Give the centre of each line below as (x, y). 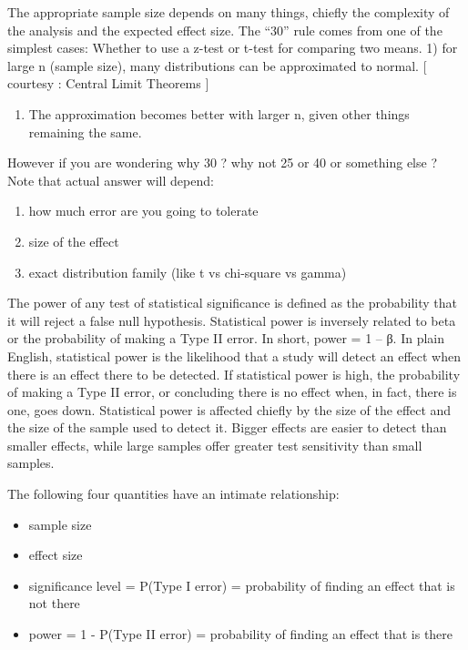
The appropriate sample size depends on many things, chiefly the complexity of (229, 12)
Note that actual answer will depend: (111, 180)
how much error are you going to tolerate (143, 211)
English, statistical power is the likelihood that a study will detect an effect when (234, 355)
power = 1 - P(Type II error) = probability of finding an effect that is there (241, 634)
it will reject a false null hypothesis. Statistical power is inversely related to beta (232, 320)
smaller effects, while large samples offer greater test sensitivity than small (215, 445)
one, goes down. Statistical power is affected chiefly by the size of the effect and (229, 409)
